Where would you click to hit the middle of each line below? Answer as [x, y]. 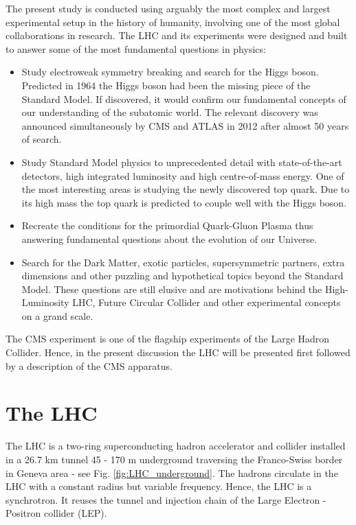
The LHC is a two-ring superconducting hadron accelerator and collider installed [176, 446]
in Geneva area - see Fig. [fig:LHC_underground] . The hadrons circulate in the [172, 472]
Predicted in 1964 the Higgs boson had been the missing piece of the [166, 85]
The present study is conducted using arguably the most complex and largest [168, 8]
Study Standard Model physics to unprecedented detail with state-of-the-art [182, 162]
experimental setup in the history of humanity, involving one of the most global [173, 22]
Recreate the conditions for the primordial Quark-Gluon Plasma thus [167, 225]
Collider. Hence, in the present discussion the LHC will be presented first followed [178, 352]
